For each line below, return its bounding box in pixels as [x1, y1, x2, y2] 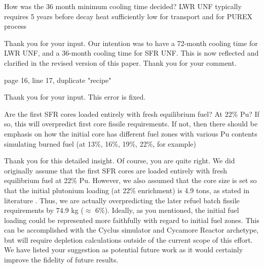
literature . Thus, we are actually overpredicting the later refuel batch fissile [4, 195, 240, 205]
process [4, 21, 27, 31]
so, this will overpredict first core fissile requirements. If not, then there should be [4, 118, 258, 129]
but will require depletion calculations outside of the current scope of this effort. [4, 234, 253, 245]
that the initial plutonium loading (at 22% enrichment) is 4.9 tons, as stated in [4, 185, 250, 195]
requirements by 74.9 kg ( [4, 205, 84, 215]
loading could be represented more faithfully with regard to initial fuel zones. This [4, 214, 259, 225]
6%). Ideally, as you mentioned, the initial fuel [95, 205, 239, 215]
